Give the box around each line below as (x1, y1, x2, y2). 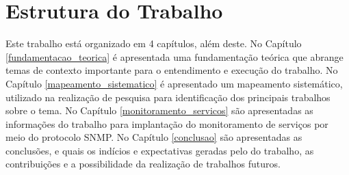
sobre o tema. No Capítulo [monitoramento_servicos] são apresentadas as (5, 103, 313, 118)
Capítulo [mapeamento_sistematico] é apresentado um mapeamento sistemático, (5, 76, 343, 90)
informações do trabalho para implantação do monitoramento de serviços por (5, 116, 328, 131)
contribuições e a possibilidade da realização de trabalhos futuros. (5, 157, 281, 171)
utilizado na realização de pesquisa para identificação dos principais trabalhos (5, 90, 331, 104)
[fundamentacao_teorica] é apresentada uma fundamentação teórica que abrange (5, 49, 344, 64)
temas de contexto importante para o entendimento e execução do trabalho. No (5, 63, 338, 77)
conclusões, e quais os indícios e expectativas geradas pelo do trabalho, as (5, 143, 314, 157)
